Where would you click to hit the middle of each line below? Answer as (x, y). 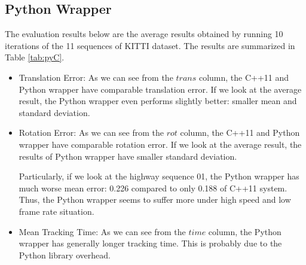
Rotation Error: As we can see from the (91, 132)
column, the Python (245, 231)
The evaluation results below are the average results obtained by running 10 (144, 34)
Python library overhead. (65, 255)
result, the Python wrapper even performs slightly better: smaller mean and (158, 101)
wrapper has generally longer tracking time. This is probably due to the (150, 243)
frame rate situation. (56, 211)
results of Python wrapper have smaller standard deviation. (128, 156)
